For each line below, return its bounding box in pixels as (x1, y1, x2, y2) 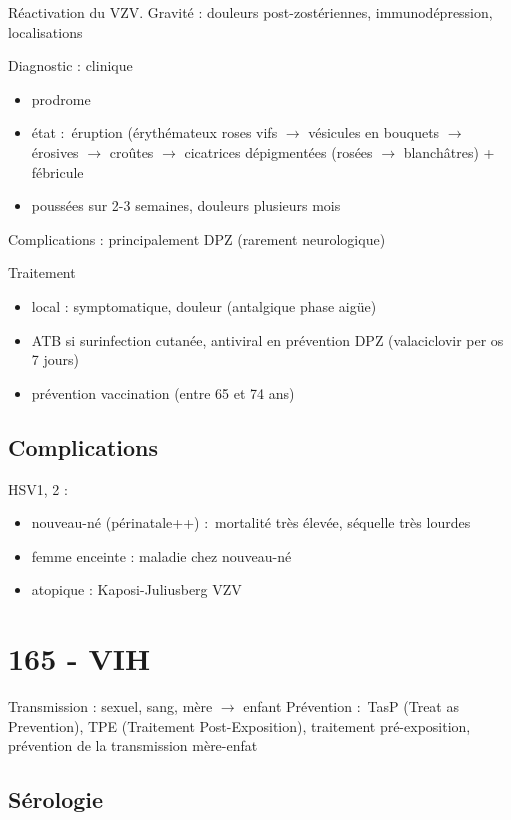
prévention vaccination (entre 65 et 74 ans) (31, 382, 295, 403)
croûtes (109, 141, 154, 162)
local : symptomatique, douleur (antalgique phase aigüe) (31, 295, 377, 316)
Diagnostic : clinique (8, 55, 133, 76)
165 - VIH (8, 638, 151, 679)
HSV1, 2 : (8, 478, 68, 499)
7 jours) (31, 349, 79, 370)
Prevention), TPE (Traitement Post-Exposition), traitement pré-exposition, (8, 715, 471, 736)
